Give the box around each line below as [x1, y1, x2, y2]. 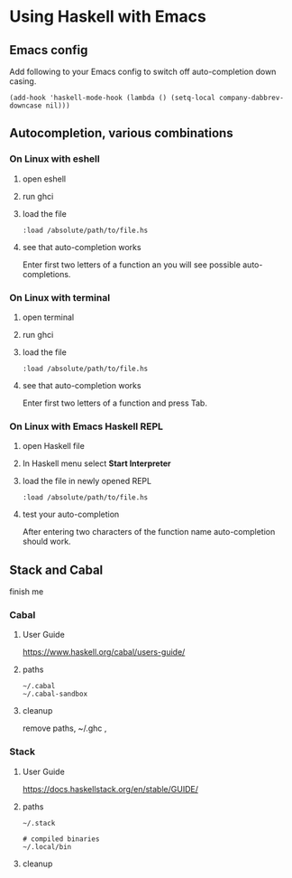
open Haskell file [22, 441, 86, 452]
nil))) [45, 101, 70, 110]
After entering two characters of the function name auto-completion [22, 527, 276, 537]
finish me [9, 586, 44, 597]
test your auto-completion [22, 509, 120, 520]
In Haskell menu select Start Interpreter [22, 458, 171, 469]
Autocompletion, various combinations [9, 126, 233, 141]
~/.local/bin [22, 842, 72, 851]
